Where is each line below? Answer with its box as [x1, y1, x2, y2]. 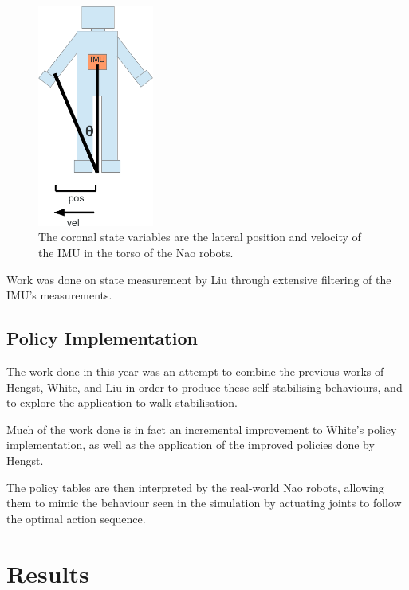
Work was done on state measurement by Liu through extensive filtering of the [6, 271, 391, 287]
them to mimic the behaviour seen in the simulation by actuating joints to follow [6, 494, 402, 511]
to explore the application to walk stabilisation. [6, 394, 238, 411]
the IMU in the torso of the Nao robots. [38, 244, 234, 261]
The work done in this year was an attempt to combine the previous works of [6, 363, 384, 380]
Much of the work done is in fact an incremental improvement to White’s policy [6, 420, 397, 437]
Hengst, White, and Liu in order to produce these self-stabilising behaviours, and [6, 378, 403, 395]
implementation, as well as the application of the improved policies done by [6, 436, 375, 453]
